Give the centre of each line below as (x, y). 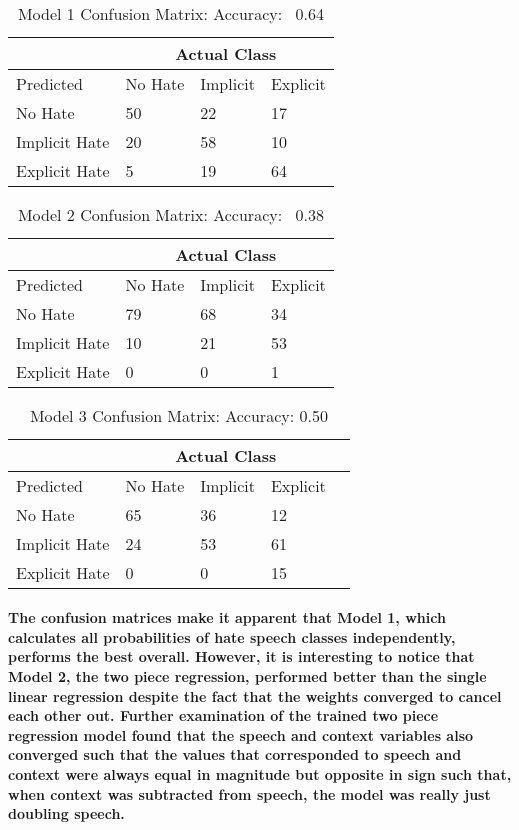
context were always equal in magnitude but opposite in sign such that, (260, 773)
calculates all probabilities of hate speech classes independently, (232, 636)
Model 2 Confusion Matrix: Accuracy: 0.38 (170, 214)
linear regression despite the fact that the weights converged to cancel (255, 695)
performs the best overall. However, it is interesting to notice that (241, 656)
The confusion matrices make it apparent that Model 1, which (227, 617)
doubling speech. (66, 813)
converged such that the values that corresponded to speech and (235, 754)
